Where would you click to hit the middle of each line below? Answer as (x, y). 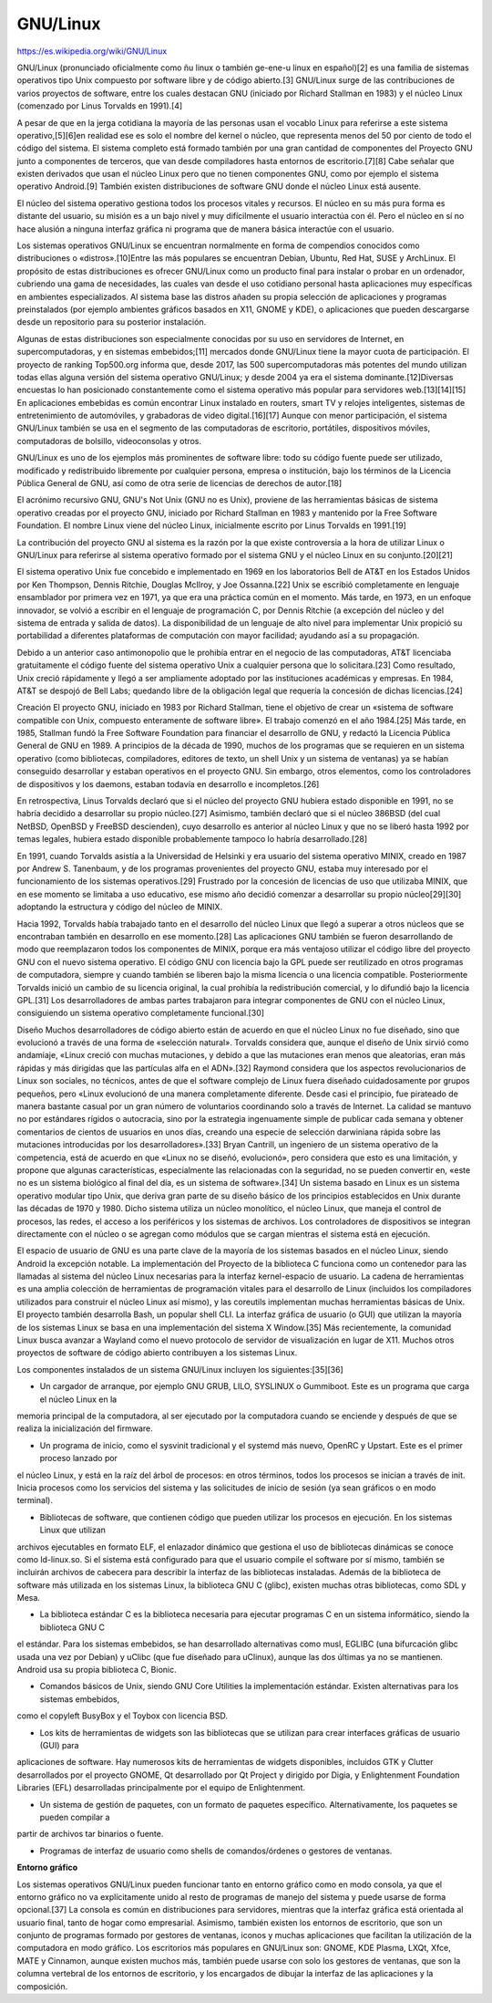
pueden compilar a (75, 1817)
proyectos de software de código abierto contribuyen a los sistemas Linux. (157, 1353)
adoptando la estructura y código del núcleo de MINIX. (120, 907)
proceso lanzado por (79, 1458)
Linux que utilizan (73, 1530)
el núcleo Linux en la (78, 1399)
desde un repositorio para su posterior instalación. (112, 322)
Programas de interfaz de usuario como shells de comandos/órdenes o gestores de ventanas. (216, 1851)
